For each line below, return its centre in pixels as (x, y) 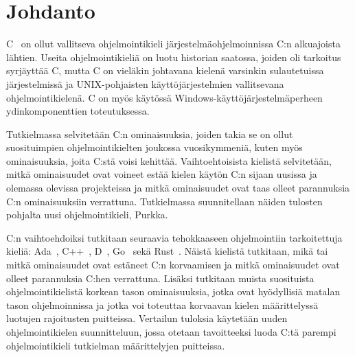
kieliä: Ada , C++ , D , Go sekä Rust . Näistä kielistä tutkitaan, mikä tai (167, 251)
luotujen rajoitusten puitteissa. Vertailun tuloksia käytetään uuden (147, 318)
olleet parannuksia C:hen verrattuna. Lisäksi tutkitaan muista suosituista (160, 278)
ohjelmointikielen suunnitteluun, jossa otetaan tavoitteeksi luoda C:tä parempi (171, 332)
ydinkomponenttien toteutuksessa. (78, 111)
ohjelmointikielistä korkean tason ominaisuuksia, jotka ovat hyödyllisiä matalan (173, 291)
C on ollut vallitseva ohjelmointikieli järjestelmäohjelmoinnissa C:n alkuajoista (173, 44)
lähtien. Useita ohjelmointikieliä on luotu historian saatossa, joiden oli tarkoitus (174, 57)
